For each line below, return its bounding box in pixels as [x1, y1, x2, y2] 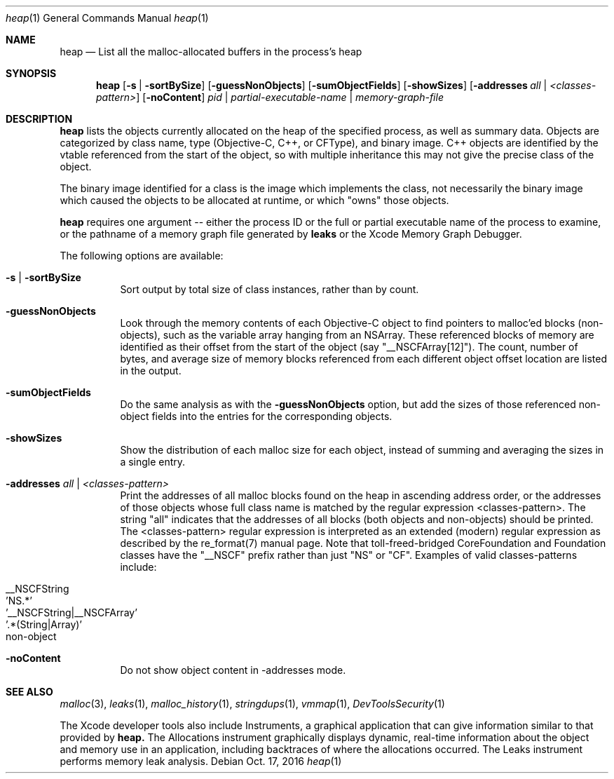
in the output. [120, 365, 182, 377]
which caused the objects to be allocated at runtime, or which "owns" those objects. [60, 194, 449, 206]
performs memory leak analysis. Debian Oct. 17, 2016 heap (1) [60, 755, 342, 767]
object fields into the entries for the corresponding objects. [120, 410, 393, 422]
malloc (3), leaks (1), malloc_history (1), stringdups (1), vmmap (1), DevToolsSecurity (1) [60, 698, 445, 710]
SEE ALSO [6, 686, 53, 698]
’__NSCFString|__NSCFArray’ [6, 607, 137, 618]
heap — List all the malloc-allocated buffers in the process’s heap [60, 46, 362, 57]
